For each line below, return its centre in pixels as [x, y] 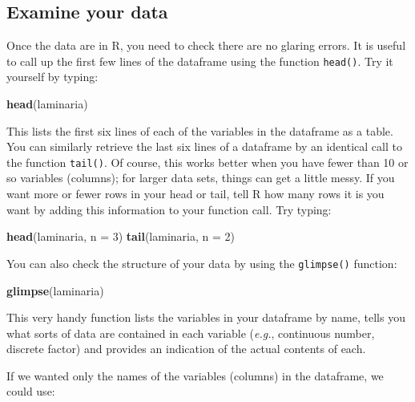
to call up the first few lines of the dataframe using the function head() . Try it [200, 61]
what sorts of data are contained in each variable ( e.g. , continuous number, [191, 333]
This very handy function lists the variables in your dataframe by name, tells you [206, 317]
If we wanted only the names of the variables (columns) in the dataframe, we [195, 375]
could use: [31, 391]
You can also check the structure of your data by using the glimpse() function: [202, 263]
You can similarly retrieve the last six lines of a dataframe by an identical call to [204, 146]
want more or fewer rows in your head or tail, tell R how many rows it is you [195, 194]
